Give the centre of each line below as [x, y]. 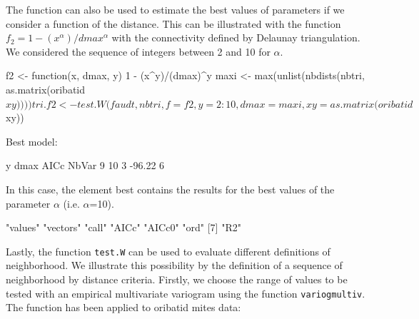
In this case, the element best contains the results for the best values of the [170, 189]
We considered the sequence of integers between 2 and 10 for [138, 51]
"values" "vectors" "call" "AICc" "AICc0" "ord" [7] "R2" [123, 227]
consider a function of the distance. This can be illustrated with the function [173, 23]
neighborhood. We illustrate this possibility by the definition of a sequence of [174, 265]
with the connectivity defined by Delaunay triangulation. [236, 37]
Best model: [32, 141]
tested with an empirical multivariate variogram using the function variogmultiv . [186, 293]
